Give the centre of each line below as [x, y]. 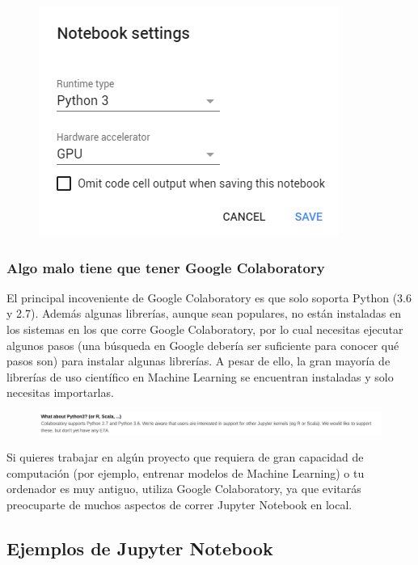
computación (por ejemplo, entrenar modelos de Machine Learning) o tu [186, 472]
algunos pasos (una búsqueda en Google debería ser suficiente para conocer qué [203, 345]
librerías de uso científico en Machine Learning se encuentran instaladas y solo [200, 376]
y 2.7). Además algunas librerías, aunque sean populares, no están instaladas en [204, 313]
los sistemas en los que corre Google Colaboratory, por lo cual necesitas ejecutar [205, 329]
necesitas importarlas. [60, 392]
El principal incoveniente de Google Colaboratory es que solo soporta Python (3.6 [209, 297]
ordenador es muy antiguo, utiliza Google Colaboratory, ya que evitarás [184, 489]
